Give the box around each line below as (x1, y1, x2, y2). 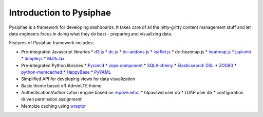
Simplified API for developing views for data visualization (21, 76, 135, 82)
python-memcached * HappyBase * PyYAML (21, 69, 112, 75)
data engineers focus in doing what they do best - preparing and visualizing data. (9, 31, 172, 36)
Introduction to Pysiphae (9, 7, 112, 18)
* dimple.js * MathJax (21, 56, 65, 62)
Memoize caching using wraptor (21, 103, 86, 109)
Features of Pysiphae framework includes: (9, 40, 94, 46)
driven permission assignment (21, 96, 82, 102)
